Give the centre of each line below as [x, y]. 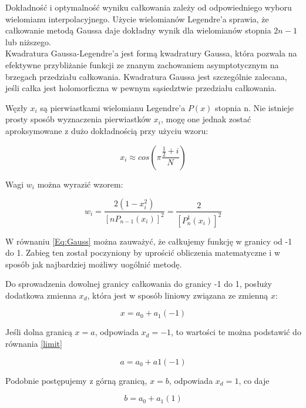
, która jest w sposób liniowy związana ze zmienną [178, 295]
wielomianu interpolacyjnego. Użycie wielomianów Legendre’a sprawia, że [137, 19]
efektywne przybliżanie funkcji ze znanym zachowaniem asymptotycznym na [142, 64]
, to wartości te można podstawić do [236, 332]
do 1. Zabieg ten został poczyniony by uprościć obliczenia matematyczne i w [143, 253]
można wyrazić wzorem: [80, 184]
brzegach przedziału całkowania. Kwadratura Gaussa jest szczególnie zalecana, [146, 76]
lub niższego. [28, 41]
